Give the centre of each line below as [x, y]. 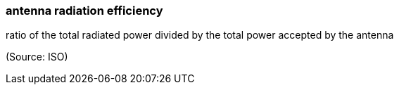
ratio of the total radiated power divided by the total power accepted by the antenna [200, 35]
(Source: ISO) [37, 57]
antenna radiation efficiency [84, 11]
